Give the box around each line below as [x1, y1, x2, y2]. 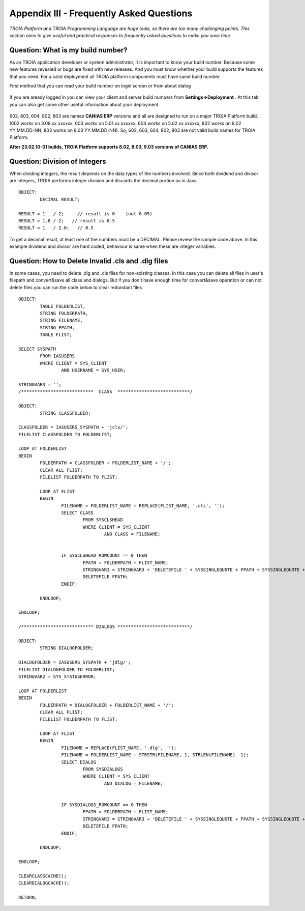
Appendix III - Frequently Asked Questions [9, 8, 193, 19]
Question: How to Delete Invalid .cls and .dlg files [9, 257, 168, 265]
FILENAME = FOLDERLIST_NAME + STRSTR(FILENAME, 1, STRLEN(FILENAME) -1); [61, 752, 249, 758]
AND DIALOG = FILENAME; [104, 780, 164, 786]
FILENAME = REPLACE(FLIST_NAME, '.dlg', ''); [61, 745, 177, 751]
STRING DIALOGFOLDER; [40, 645, 94, 651]
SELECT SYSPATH [18, 346, 56, 352]
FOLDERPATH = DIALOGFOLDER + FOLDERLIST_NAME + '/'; [40, 702, 174, 708]
